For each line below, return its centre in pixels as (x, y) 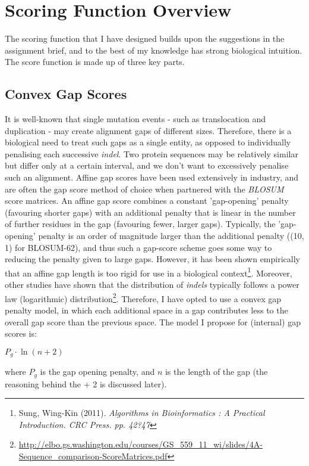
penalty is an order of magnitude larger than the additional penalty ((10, (171, 236)
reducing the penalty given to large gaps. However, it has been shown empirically (152, 259)
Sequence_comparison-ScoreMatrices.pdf (93, 456)
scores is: (21, 333)
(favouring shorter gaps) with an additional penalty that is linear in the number (150, 212)
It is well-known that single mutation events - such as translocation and (135, 119)
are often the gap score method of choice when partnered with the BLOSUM (144, 189)
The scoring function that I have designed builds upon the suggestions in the (145, 38)
